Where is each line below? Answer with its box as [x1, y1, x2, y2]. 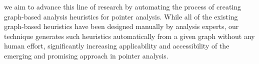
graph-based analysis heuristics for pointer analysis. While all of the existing [4, 11, 238, 21]
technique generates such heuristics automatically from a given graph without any [4, 30, 255, 41]
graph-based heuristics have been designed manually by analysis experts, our [4, 21, 239, 31]
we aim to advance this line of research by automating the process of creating [4, 1, 241, 11]
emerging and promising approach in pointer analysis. [4, 50, 168, 60]
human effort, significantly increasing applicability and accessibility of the [4, 40, 229, 51]
